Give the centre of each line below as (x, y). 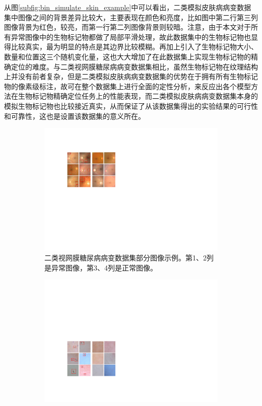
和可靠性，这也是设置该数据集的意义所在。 (75, 116)
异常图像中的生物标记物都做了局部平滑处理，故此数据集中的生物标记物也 (131, 37)
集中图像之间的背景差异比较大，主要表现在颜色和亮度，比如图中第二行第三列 (131, 17)
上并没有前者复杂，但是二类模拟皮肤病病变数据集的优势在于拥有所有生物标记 (131, 76)
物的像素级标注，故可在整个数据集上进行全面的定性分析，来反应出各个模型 (127, 86)
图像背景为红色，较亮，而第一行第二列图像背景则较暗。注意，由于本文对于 (127, 27)
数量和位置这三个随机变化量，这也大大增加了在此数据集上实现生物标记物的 (127, 56)
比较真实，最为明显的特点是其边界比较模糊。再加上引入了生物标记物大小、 (134, 47)
